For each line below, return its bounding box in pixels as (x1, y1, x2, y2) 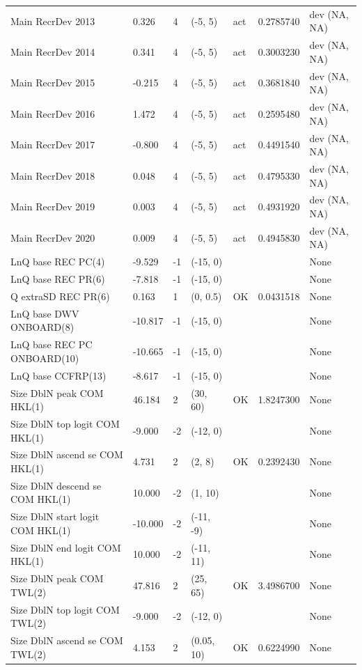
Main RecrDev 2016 (10, 106, 95, 120)
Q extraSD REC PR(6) (10, 288, 110, 303)
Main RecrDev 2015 (10, 75, 95, 90)
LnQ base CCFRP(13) (10, 368, 107, 382)
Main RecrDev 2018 (10, 168, 95, 182)
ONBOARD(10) (10, 350, 79, 365)
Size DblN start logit (10, 509, 100, 524)
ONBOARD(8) (10, 320, 74, 334)
